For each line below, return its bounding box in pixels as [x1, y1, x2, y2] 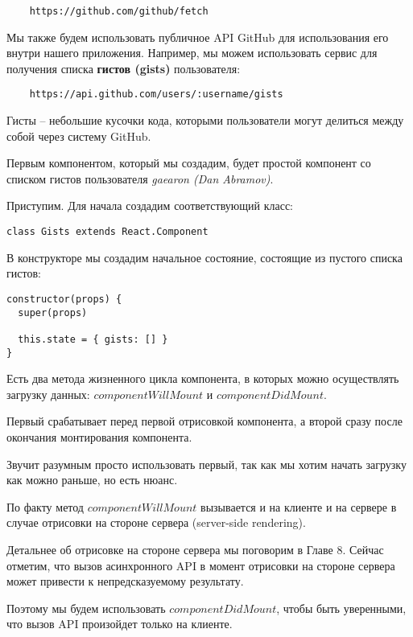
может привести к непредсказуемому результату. [6, 573, 244, 590]
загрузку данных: [6, 385, 90, 402]
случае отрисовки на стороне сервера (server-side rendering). [6, 514, 306, 531]
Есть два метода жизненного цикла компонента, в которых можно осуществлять [6, 370, 399, 387]
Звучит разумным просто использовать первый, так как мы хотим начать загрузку [6, 455, 407, 472]
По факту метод [6, 498, 84, 515]
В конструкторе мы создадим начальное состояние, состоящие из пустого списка [6, 249, 403, 265]
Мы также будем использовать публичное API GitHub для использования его [6, 28, 389, 45]
